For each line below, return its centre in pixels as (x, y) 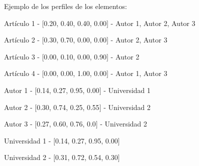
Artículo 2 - (22, 40)
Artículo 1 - (22, 23)
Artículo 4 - (22, 73)
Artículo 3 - (22, 56)
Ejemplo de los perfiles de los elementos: (65, 6)
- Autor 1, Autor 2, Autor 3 (153, 23)
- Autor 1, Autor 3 (139, 73)
